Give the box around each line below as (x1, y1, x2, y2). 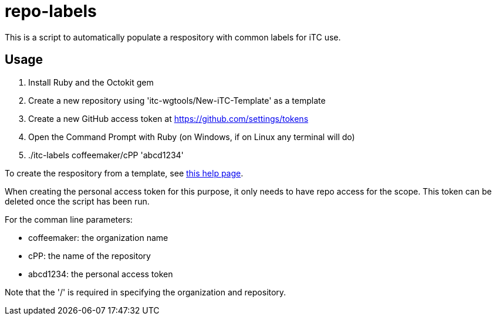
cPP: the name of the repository (28, 250, 151, 261)
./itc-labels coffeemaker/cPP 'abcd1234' (28, 149, 184, 160)
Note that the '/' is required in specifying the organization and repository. (5, 287, 286, 297)
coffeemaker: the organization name (28, 232, 168, 243)
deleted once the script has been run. (5, 196, 150, 206)
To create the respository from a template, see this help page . (5, 168, 244, 178)
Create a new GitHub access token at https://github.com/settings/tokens (28, 113, 309, 124)
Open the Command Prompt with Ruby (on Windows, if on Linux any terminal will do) (28, 131, 355, 142)
